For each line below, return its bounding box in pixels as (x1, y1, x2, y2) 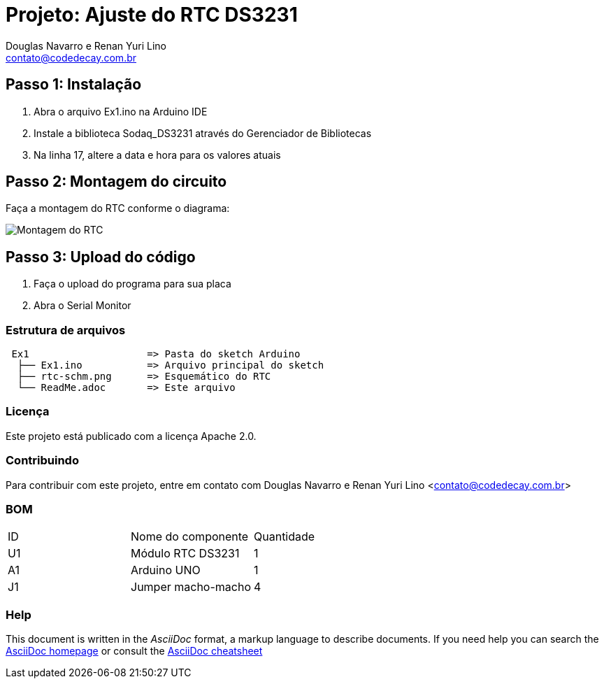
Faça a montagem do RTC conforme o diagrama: (6, 202, 230, 215)
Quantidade (254, 529, 315, 544)
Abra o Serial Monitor (34, 299, 131, 312)
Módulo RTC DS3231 (131, 546, 240, 561)
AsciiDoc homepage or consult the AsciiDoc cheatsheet (6, 645, 263, 657)
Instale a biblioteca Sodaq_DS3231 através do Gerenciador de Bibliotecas (34, 127, 372, 139)
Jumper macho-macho (131, 580, 252, 594)
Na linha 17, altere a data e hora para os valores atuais (34, 148, 281, 161)
